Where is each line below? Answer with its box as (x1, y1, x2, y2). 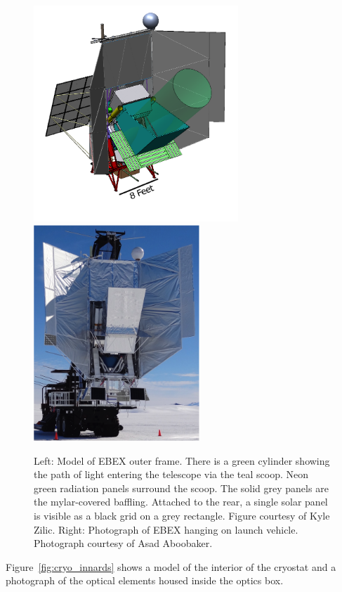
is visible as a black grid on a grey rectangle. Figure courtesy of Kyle (34, 508, 330, 522)
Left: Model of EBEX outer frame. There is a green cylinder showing (34, 453, 330, 468)
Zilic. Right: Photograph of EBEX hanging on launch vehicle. (34, 522, 298, 536)
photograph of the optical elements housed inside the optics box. (6, 573, 284, 588)
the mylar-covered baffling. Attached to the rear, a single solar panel (34, 494, 328, 509)
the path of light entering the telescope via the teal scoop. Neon (34, 467, 309, 482)
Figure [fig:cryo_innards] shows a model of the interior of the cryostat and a (6, 559, 336, 574)
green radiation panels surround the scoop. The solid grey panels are (34, 480, 329, 495)
